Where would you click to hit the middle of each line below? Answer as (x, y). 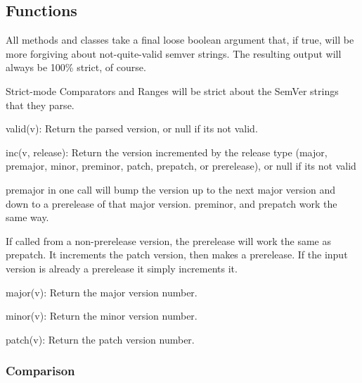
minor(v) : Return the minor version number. (102, 316)
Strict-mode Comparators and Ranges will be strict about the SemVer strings (172, 90)
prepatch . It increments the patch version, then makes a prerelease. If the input (177, 255)
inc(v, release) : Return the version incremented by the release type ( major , (167, 152)
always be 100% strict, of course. (76, 67)
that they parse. (40, 105)
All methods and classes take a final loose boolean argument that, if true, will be (180, 40)
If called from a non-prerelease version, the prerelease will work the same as (168, 240)
